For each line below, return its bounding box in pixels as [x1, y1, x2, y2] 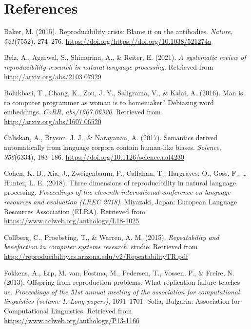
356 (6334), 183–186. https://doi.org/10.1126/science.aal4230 [4, 151, 184, 162]
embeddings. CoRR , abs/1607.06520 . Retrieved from [4, 107, 161, 117]
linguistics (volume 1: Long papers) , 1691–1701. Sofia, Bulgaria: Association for [4, 296, 240, 306]
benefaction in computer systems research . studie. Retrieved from [4, 241, 198, 252]
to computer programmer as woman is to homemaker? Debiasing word [4, 97, 214, 107]
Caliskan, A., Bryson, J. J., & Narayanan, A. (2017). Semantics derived [4, 132, 218, 143]
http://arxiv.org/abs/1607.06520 [4, 116, 101, 126]
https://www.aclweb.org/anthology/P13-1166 [4, 315, 139, 325]
